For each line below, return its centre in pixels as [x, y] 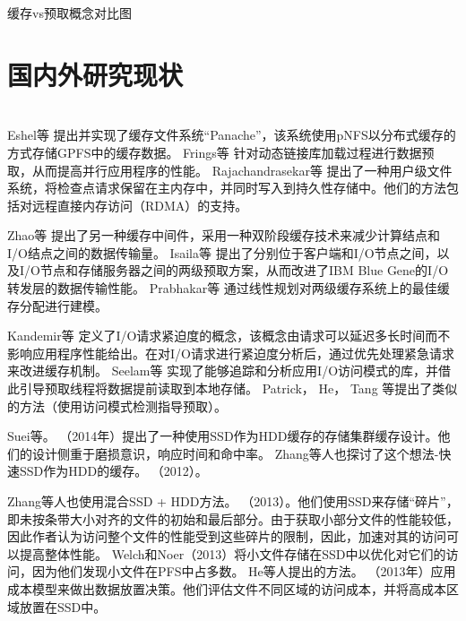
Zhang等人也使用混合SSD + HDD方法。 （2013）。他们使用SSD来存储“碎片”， [233, 501]
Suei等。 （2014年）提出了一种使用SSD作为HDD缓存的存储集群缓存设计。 [223, 436]
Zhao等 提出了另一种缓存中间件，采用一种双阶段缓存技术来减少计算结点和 [224, 235]
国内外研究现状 [95, 74]
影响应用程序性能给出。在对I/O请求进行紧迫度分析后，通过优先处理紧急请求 [231, 353]
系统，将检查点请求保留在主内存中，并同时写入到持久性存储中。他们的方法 [227, 188]
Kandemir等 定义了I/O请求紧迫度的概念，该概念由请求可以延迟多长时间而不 [229, 336]
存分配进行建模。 [57, 305]
